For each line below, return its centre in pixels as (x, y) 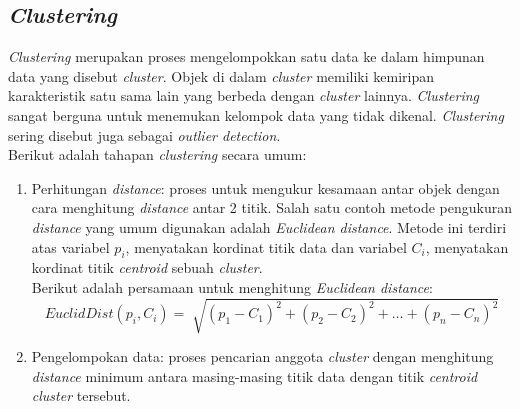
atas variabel (70, 246)
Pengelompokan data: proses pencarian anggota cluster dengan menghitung (262, 356)
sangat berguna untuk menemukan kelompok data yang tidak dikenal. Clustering (256, 114)
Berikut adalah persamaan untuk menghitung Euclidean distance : (232, 286)
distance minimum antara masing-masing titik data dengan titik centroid (254, 375)
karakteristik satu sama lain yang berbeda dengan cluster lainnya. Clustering (244, 95)
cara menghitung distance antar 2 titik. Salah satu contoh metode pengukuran (271, 207)
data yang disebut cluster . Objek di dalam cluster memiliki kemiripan (221, 75)
